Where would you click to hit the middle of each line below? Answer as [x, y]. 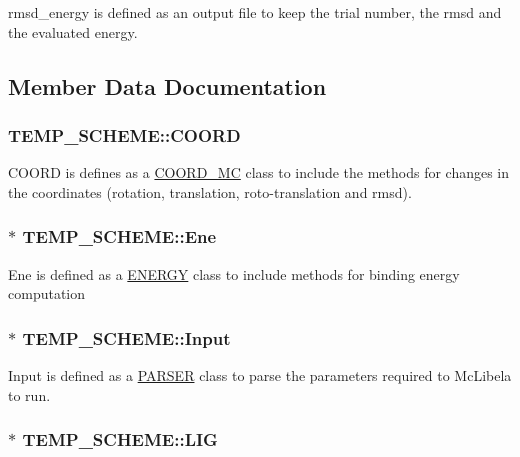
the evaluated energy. [73, 31]
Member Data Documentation [167, 85]
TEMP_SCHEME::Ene [119, 236]
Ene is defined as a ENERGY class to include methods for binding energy [234, 273]
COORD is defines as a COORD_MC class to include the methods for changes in [259, 172]
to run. [29, 394]
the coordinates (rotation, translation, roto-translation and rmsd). [210, 191]
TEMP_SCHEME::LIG [120, 439]
